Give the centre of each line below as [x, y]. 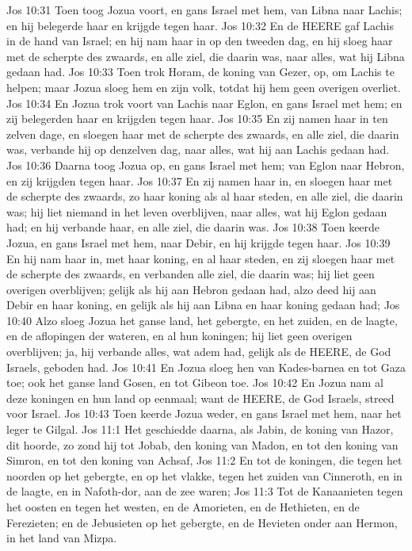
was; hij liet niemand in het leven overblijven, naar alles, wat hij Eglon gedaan [197, 211]
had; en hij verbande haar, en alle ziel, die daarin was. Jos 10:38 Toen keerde [193, 227]
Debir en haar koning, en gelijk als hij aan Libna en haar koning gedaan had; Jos [203, 305]
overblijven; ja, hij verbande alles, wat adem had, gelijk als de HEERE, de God [199, 352]
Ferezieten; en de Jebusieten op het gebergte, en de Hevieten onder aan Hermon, [202, 522]
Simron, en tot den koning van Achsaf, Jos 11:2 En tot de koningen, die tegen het [204, 460]
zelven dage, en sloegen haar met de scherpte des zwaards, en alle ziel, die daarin [203, 134]
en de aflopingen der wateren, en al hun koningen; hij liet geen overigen [179, 336]
